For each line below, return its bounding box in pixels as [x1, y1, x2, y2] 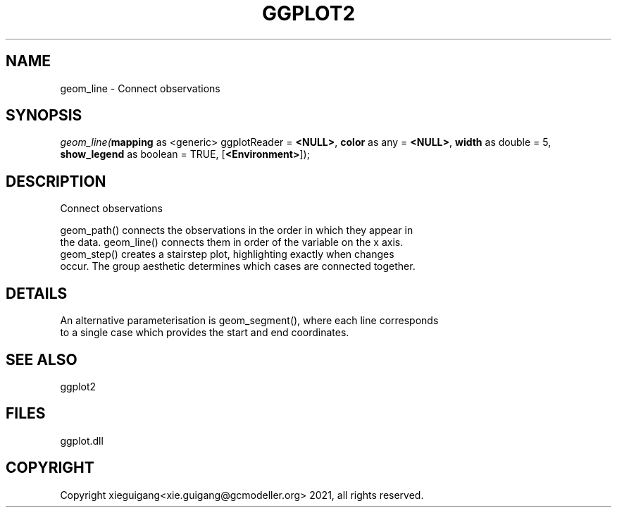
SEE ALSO [6, 350, 77, 369]
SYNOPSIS [6, 106, 82, 125]
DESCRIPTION [6, 172, 106, 190]
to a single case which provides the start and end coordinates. [60, 326, 349, 339]
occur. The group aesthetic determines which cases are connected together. [60, 260, 416, 273]
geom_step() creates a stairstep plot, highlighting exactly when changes [60, 248, 394, 261]
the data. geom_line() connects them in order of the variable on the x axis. [60, 236, 404, 249]
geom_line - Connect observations [60, 82, 220, 94]
